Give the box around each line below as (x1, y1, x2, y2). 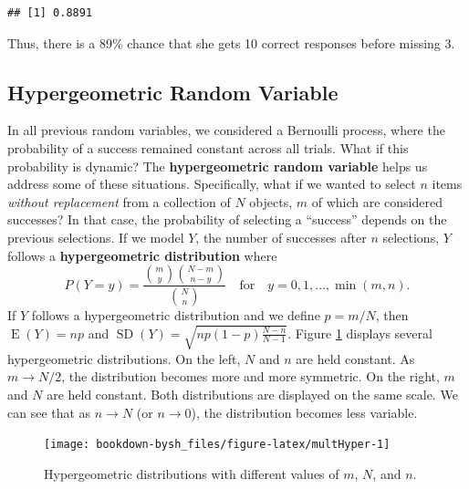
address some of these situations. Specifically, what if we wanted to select (7, 174, 416, 193)
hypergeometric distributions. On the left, (7, 349, 241, 368)
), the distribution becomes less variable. (191, 402, 418, 421)
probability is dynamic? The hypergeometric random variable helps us (7, 156, 428, 175)
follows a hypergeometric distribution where (7, 245, 277, 265)
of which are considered (311, 192, 443, 211)
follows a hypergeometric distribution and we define (31, 306, 320, 325)
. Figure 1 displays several (287, 323, 433, 342)
